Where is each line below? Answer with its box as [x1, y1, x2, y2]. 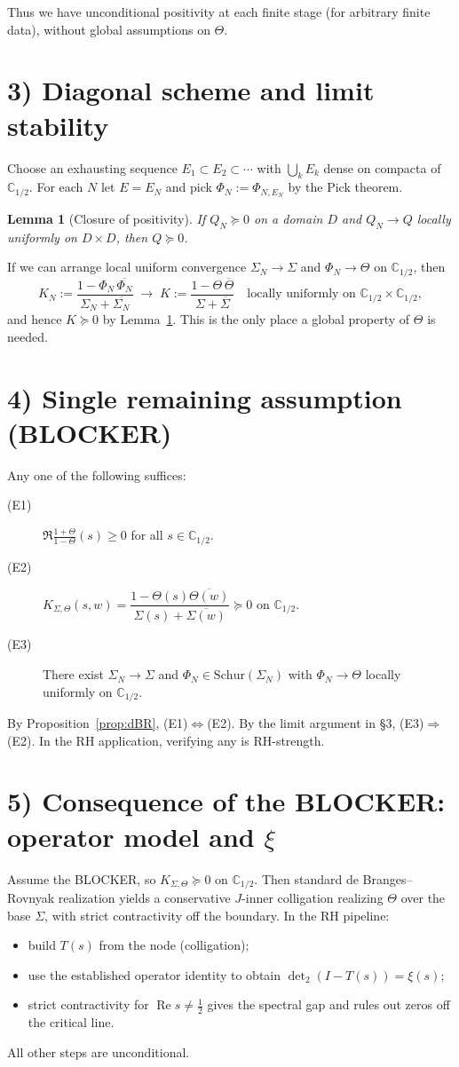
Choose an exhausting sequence [7, 158, 178, 177]
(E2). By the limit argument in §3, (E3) [207, 714, 424, 732]
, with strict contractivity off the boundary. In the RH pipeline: [44, 905, 390, 924]
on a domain [254, 209, 323, 227]
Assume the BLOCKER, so [7, 869, 156, 888]
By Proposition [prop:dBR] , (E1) [7, 714, 188, 732]
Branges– [362, 869, 413, 888]
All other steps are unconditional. [7, 1042, 190, 1061]
